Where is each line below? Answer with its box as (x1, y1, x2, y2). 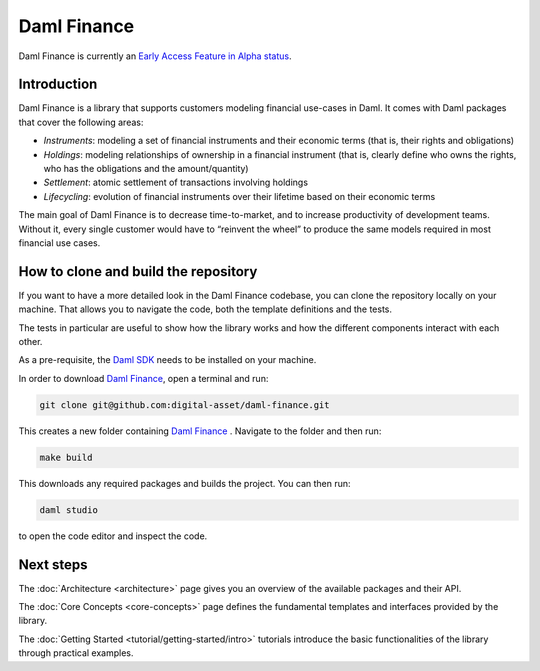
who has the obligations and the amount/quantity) (43, 163, 249, 175)
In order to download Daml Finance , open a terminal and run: (18, 372, 269, 384)
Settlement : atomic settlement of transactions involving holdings (43, 176, 309, 189)
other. (18, 336, 43, 348)
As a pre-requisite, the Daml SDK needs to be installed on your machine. (18, 354, 317, 366)
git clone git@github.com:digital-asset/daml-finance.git (39, 399, 330, 410)
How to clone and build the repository (18, 263, 258, 280)
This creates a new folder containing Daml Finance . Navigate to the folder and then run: (18, 425, 382, 437)
